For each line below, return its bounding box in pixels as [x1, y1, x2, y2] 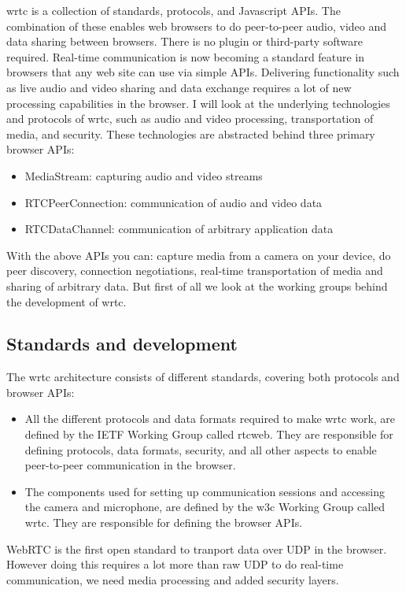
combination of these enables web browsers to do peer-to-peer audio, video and [6, 17, 387, 34]
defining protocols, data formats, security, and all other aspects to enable [24, 441, 377, 458]
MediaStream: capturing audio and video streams [24, 167, 263, 183]
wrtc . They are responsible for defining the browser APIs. [24, 514, 303, 531]
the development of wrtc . [6, 293, 127, 309]
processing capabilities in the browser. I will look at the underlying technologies [6, 95, 390, 111]
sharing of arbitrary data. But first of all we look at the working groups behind [6, 277, 388, 294]
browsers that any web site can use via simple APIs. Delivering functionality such [6, 64, 400, 80]
